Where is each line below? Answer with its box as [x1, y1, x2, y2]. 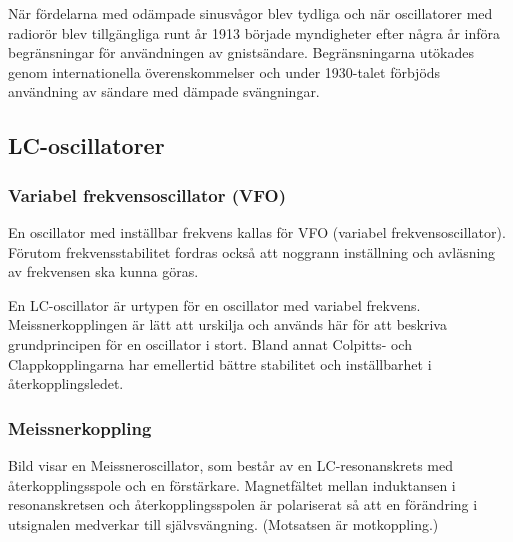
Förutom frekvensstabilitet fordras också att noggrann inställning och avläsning [8, 241, 496, 262]
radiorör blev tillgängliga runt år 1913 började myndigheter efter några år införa [8, 22, 501, 43]
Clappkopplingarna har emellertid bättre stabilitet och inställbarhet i [8, 353, 432, 374]
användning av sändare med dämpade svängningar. [8, 81, 320, 102]
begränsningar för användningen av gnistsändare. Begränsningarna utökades [8, 42, 475, 63]
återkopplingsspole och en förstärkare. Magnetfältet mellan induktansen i [8, 474, 456, 495]
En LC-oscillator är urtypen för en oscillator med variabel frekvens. [8, 294, 421, 315]
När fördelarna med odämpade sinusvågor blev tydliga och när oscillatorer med [8, 3, 493, 23]
